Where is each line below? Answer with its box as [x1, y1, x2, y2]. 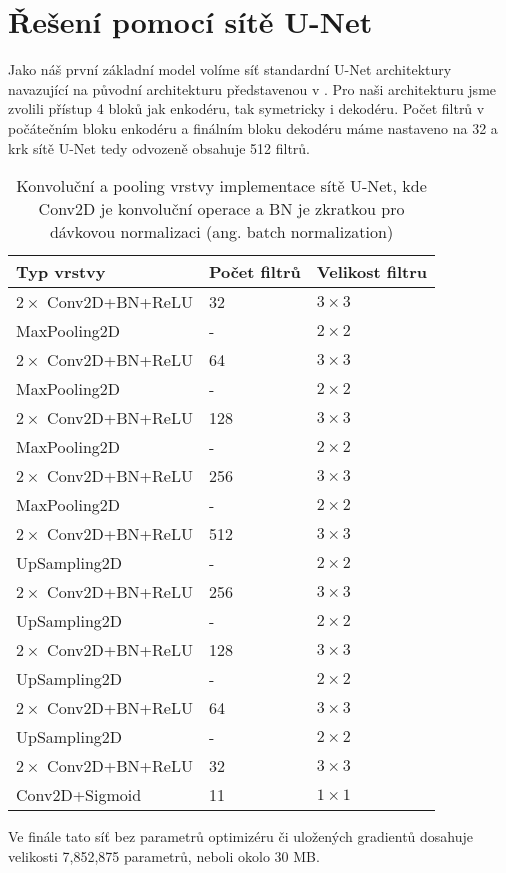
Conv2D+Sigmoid [16, 783, 142, 807]
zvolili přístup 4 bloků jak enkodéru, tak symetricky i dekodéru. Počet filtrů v [8, 98, 485, 119]
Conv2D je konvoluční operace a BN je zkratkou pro [38, 197, 405, 221]
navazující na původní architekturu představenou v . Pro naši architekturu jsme [8, 78, 497, 99]
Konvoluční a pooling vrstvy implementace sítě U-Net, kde [16, 174, 427, 198]
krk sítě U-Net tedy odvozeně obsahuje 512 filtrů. [8, 137, 311, 158]
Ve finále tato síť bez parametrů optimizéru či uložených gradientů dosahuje [8, 826, 474, 847]
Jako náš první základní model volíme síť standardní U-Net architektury [8, 59, 452, 80]
